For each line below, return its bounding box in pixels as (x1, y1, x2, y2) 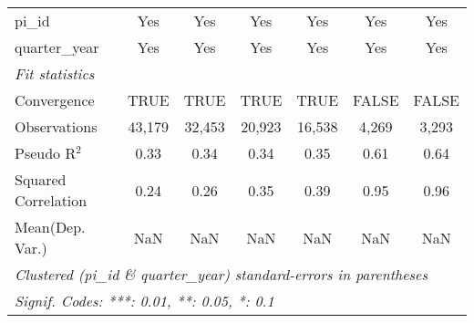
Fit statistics (15, 63, 95, 84)
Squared (15, 169, 67, 190)
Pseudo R (15, 142, 77, 163)
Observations (15, 116, 98, 137)
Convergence (15, 89, 95, 110)
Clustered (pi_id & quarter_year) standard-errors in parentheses (15, 264, 428, 285)
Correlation (15, 190, 88, 211)
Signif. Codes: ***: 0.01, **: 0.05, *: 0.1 (15, 290, 274, 311)
